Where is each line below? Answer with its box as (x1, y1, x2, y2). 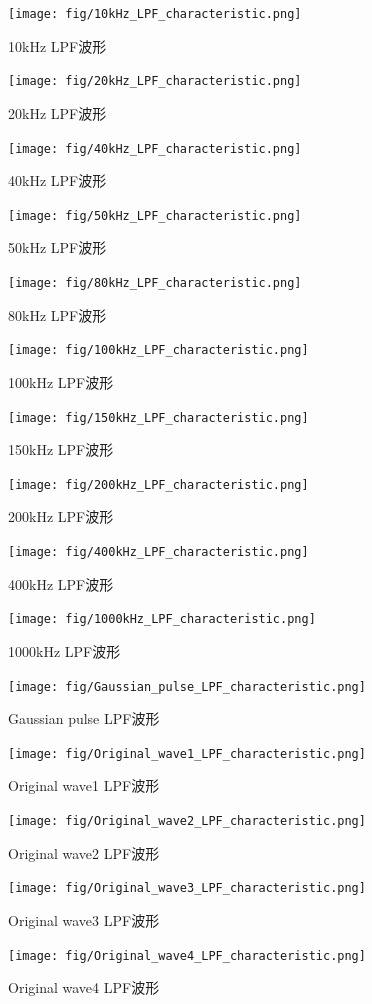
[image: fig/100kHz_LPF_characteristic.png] (8, 343, 309, 358)
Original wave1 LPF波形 (8, 775, 160, 796)
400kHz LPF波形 (8, 573, 114, 594)
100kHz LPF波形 (8, 371, 114, 392)
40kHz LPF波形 (8, 170, 107, 191)
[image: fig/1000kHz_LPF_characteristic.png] (8, 612, 316, 627)
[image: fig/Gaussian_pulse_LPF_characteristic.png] (8, 679, 366, 694)
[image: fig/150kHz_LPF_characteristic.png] (8, 410, 309, 425)
